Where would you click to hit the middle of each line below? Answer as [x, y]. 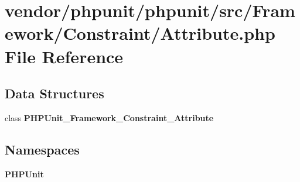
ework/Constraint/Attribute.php [140, 33]
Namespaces [42, 149]
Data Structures [54, 93]
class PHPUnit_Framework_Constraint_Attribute [109, 117]
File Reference [64, 56]
